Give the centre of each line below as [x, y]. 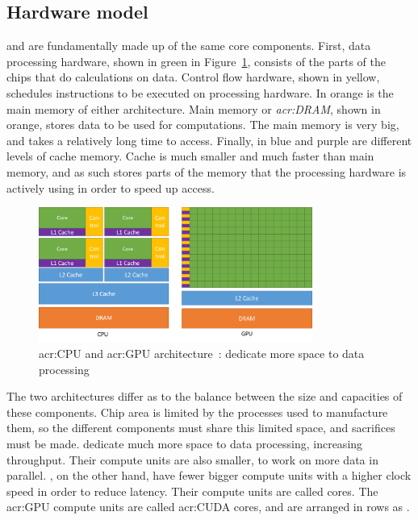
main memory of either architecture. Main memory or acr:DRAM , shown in [194, 108]
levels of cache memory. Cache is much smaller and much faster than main [190, 156]
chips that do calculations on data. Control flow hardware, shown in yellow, [193, 77]
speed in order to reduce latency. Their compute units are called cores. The [192, 491]
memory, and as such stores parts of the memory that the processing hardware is [207, 171]
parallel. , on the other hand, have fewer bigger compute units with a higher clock [209, 475]
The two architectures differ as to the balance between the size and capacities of [205, 396]
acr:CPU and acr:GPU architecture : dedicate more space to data [202, 353]
